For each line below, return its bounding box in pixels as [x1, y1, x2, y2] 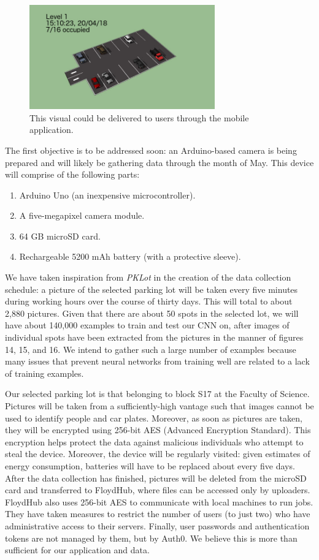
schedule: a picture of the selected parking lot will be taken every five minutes [5, 282, 298, 295]
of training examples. [5, 366, 84, 379]
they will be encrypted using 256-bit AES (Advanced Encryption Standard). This [5, 423, 311, 436]
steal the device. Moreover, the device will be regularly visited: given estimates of [5, 447, 310, 460]
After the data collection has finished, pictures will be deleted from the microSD [5, 471, 307, 484]
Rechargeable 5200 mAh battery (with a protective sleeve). [19, 250, 241, 263]
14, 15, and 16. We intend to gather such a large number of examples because [5, 342, 296, 355]
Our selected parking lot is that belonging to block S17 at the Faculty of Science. [5, 387, 310, 400]
